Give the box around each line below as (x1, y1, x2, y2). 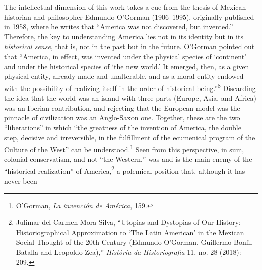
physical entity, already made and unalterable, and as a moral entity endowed (4, 71, 244, 81)
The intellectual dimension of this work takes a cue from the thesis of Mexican (4, 2, 246, 12)
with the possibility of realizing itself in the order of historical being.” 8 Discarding (4, 81, 256, 93)
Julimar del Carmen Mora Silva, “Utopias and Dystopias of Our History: (16, 217, 241, 228)
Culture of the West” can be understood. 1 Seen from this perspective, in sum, (4, 142, 244, 154)
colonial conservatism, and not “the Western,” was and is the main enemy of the (4, 154, 252, 164)
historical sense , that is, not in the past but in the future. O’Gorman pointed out (4, 41, 255, 52)
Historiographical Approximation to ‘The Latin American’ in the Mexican (16, 227, 244, 237)
